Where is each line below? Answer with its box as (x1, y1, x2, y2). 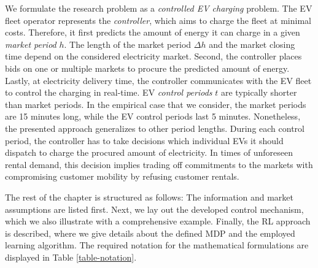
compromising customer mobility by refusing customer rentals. (5, 170, 239, 183)
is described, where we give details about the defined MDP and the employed (5, 226, 295, 239)
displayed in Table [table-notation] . (5, 250, 137, 263)
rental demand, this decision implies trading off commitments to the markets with (5, 158, 313, 170)
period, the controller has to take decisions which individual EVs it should (5, 134, 284, 147)
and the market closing (209, 37, 295, 50)
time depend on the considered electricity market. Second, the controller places (5, 50, 302, 63)
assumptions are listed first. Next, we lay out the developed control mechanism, (5, 202, 304, 215)
